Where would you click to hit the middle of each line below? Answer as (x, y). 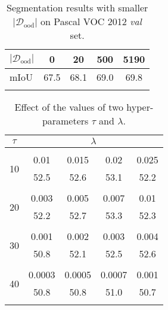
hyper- (140, 107)
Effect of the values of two (69, 107)
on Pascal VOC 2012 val (91, 21)
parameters (65, 121)
